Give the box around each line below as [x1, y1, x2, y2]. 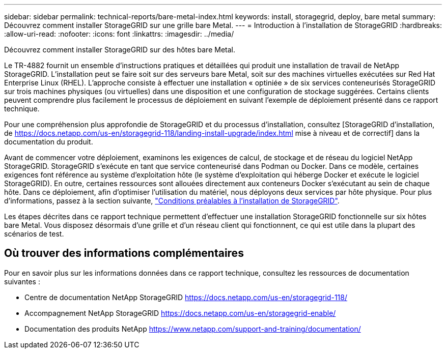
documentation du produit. [4, 137, 93, 146]
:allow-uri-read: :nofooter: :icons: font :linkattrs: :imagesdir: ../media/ [4, 30, 234, 38]
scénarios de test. [4, 229, 64, 238]
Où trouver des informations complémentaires [4, 247, 244, 260]
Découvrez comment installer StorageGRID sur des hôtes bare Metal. [4, 45, 236, 54]
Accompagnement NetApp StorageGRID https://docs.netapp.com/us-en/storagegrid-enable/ [24, 308, 336, 317]
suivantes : [4, 277, 40, 286]
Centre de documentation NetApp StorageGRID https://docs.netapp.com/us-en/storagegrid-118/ [24, 292, 347, 302]
